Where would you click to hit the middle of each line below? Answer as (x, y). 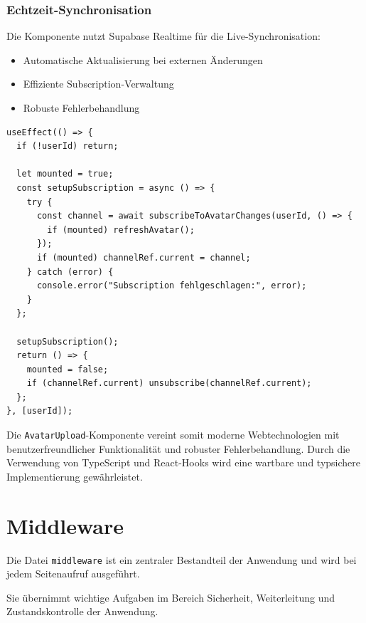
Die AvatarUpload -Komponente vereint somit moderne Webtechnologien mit (173, 435)
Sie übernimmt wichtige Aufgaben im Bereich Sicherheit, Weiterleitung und (171, 597)
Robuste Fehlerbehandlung (81, 108)
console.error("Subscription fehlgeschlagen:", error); (172, 286)
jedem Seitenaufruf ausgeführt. (73, 574)
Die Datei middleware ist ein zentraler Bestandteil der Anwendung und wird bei (182, 559)
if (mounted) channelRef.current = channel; (144, 257)
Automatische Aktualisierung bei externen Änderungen (143, 59)
